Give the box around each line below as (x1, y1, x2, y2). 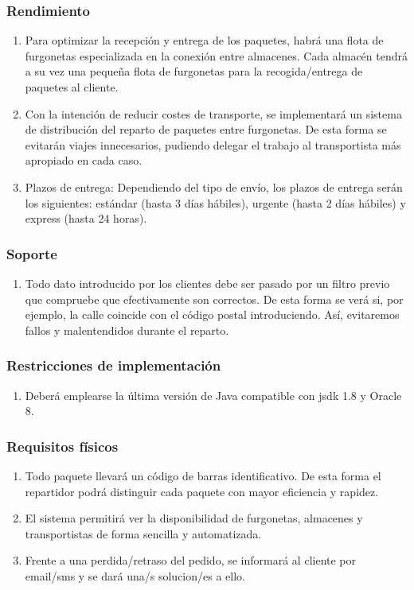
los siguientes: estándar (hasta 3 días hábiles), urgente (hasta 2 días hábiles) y (25, 194, 406, 211)
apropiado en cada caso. (25, 152, 143, 169)
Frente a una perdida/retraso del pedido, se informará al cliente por (25, 552, 357, 569)
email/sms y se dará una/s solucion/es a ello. (25, 567, 245, 584)
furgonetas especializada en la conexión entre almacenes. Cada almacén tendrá (25, 47, 408, 64)
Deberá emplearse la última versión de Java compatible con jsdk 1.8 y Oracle (25, 386, 402, 403)
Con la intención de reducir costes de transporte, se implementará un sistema (25, 105, 402, 122)
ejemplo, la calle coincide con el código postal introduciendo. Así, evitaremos (25, 306, 400, 323)
